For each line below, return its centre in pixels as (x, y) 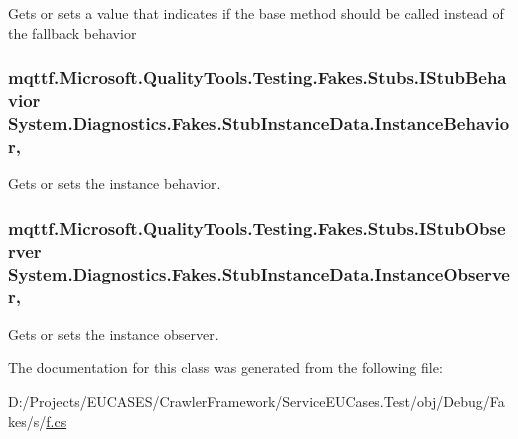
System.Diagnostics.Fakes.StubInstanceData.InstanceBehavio (259, 122)
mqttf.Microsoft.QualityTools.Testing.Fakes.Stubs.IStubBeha (257, 77)
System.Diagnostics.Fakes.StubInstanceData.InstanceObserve (259, 273)
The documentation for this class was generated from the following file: (225, 367)
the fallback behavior (72, 32)
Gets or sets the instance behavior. (114, 183)
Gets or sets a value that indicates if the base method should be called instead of (256, 13)
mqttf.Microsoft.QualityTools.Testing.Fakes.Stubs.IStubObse (257, 227)
